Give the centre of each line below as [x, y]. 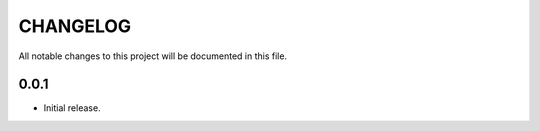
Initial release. [72, 108]
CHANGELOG [75, 26]
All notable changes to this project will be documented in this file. [153, 56]
